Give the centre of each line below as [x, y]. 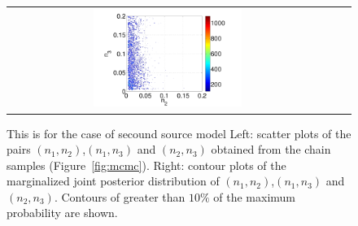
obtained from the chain [271, 149]
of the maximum [255, 196]
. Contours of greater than [120, 196]
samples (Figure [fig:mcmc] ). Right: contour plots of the [146, 165]
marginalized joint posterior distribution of [113, 181]
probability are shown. [62, 213]
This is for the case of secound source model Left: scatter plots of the [179, 133]
